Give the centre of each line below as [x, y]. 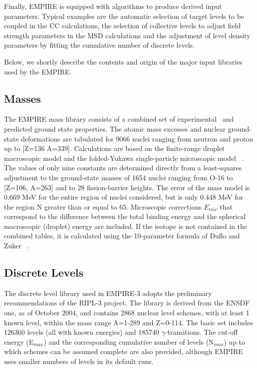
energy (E [19, 341]
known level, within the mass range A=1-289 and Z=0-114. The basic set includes [128, 322]
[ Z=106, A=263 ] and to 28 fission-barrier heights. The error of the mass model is [127, 187]
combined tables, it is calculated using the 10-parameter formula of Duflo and [122, 236]
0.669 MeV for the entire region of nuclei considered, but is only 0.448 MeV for [124, 197]
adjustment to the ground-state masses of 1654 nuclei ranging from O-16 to [119, 177]
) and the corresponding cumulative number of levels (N [128, 341]
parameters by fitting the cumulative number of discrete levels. [99, 45]
